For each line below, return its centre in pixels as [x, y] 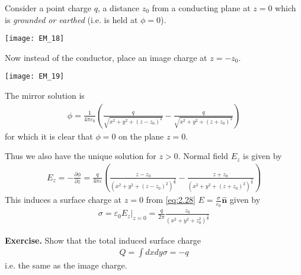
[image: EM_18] [35, 39]
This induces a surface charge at [63, 200]
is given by [262, 156]
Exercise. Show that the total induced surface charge [103, 240]
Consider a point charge [48, 8]
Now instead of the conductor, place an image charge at [106, 57]
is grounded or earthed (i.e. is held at [71, 19]
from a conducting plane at [201, 8]
